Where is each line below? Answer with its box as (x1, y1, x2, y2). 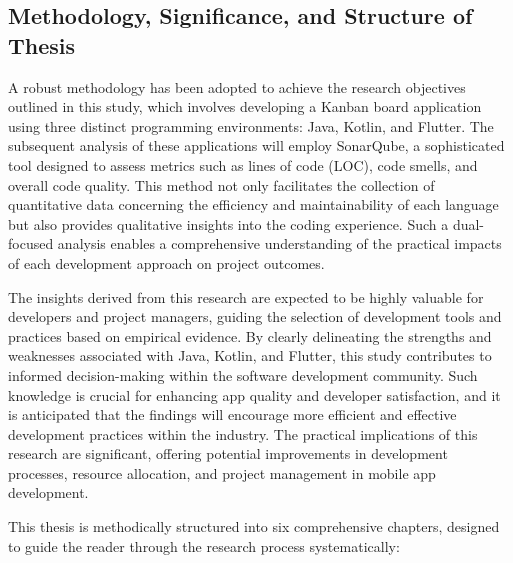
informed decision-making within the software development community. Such (8, 364, 478, 385)
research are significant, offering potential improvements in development (8, 443, 448, 464)
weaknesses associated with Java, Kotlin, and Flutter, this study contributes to (8, 345, 492, 366)
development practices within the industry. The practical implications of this (8, 423, 478, 444)
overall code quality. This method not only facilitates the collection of (8, 174, 435, 195)
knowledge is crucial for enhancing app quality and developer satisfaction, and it (8, 384, 501, 405)
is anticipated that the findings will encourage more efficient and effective (8, 404, 457, 425)
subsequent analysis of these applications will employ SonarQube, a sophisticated (8, 135, 505, 156)
